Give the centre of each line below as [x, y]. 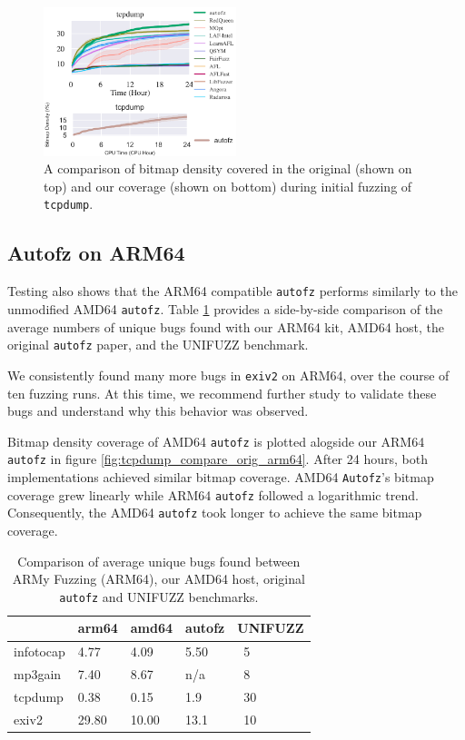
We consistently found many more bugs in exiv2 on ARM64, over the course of [228, 375]
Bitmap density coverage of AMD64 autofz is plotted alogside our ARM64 [216, 441]
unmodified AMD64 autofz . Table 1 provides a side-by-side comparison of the [225, 308]
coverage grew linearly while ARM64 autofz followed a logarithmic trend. [213, 494]
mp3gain [38, 674]
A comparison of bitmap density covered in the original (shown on [228, 168]
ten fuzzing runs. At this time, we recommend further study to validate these [222, 393]
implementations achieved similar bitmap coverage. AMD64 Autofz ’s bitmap [221, 477]
